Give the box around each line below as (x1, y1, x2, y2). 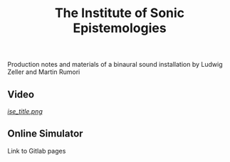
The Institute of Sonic (54, 5, 185, 21)
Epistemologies (73, 20, 167, 36)
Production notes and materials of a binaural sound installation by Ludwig (7, 60, 223, 69)
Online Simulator (7, 128, 83, 140)
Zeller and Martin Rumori (7, 67, 80, 76)
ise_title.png (7, 107, 43, 115)
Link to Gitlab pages (7, 146, 66, 155)
